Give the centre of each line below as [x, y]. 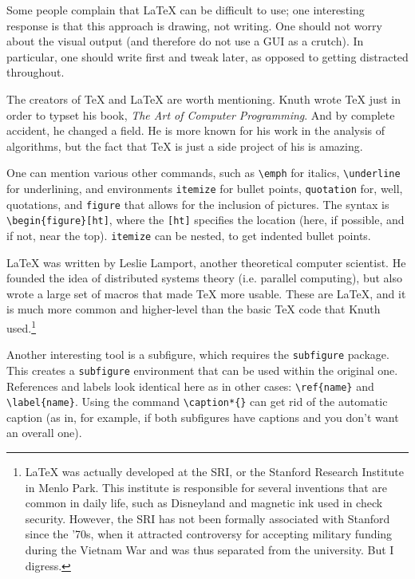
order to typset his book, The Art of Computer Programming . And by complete [201, 114]
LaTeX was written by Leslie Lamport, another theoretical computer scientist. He [206, 262]
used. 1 [22, 327]
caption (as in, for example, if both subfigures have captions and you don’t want [203, 417]
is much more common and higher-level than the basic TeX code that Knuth [194, 309]
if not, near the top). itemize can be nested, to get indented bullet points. [189, 235]
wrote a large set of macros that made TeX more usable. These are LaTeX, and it [206, 293]
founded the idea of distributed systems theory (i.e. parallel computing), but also [204, 278]
